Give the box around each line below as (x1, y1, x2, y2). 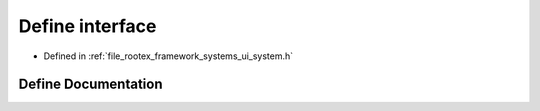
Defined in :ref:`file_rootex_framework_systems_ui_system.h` (43, 50, 294, 62)
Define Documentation (18, 76, 163, 93)
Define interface (18, 15, 157, 37)
